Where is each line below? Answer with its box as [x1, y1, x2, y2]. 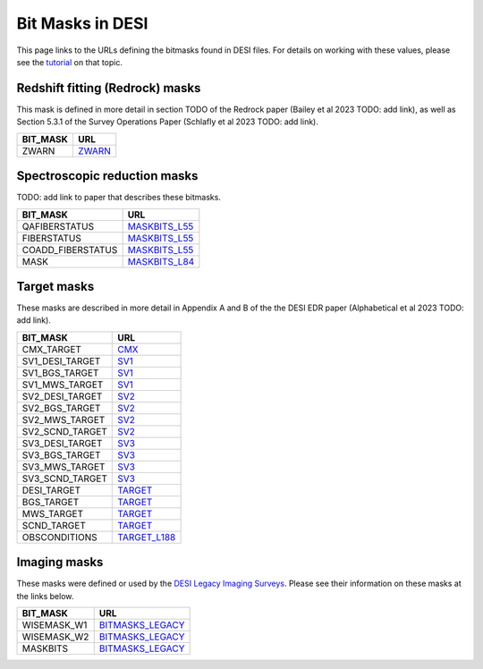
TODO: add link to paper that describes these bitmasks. [16, 192, 221, 203]
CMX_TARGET [21, 343, 82, 355]
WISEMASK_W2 [21, 631, 89, 643]
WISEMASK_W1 [21, 619, 88, 631]
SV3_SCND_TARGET [21, 472, 107, 485]
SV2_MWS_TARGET [21, 413, 106, 426]
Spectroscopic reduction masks [16, 168, 199, 183]
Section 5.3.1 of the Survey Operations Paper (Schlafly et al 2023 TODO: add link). [16, 116, 319, 127]
